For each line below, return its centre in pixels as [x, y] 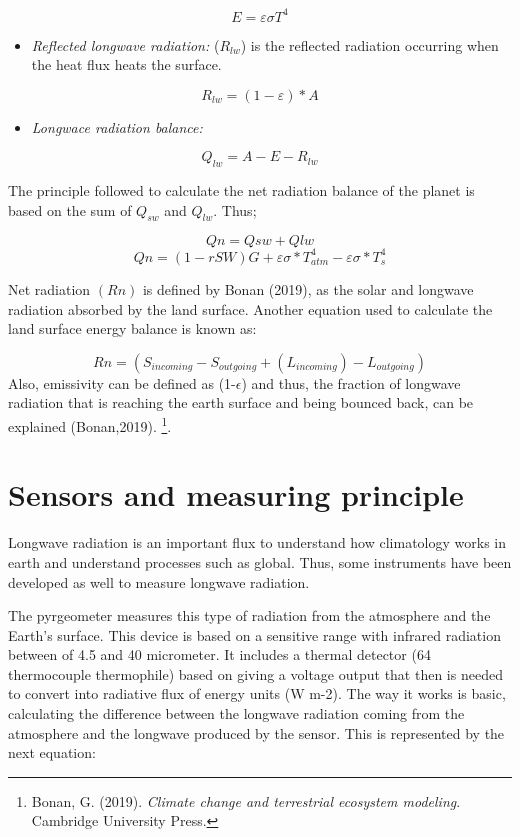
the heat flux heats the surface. [126, 64]
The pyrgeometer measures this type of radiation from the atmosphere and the [249, 615]
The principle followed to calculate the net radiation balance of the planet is [241, 190]
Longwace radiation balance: [117, 126]
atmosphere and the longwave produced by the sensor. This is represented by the [256, 732]
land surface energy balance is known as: [132, 328]
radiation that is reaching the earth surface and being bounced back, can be [241, 402]
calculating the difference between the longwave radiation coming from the [236, 713]
